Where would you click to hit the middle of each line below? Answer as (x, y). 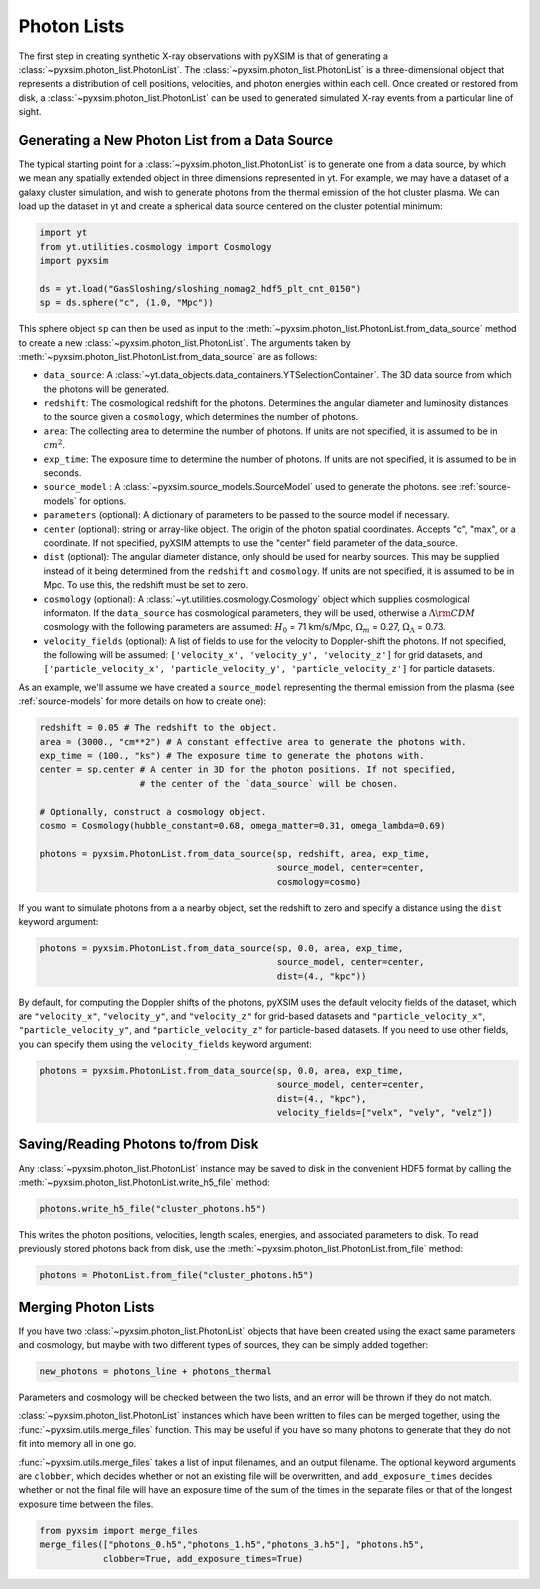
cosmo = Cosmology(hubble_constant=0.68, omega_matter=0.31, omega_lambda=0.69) (242, 825)
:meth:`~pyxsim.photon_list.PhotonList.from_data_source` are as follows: (168, 356)
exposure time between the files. (86, 1504)
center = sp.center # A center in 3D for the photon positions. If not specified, (248, 769)
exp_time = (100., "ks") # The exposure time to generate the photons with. (232, 756)
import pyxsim (74, 260)
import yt (63, 233)
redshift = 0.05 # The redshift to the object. (158, 728)
